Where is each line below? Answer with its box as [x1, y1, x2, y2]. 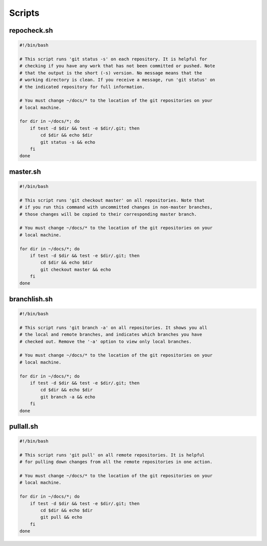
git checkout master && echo [40, 267, 111, 272]
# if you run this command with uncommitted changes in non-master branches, [19, 204, 213, 210]
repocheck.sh [9, 26, 53, 35]
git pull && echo [40, 514, 83, 520]
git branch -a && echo [40, 394, 96, 400]
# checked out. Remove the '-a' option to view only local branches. [19, 339, 192, 344]
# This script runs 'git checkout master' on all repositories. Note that [19, 197, 205, 203]
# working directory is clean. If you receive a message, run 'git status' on [19, 77, 215, 83]
